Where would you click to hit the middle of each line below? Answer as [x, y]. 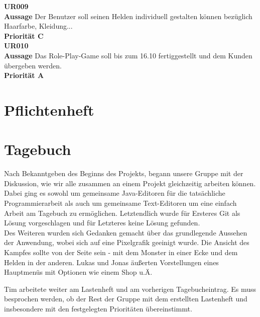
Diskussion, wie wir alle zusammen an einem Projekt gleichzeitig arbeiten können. [130, 183]
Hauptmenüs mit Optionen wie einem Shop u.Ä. [78, 272]
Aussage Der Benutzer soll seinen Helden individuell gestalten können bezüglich [128, 16]
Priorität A [24, 75]
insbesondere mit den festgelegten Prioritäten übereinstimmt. [98, 308]
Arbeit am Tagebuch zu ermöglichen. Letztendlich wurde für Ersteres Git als [122, 213]
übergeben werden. [33, 65]
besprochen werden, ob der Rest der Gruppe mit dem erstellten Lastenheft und [126, 299]
